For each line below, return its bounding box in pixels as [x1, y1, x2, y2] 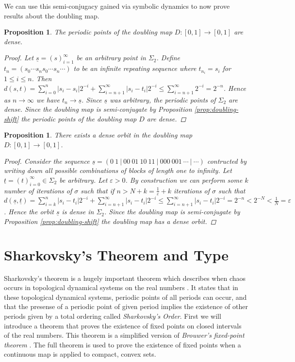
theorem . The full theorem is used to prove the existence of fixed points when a [4, 339, 241, 349]
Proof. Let [4, 52, 34, 63]
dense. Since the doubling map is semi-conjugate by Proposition [4, 104, 192, 114]
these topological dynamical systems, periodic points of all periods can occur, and [4, 292, 247, 302]
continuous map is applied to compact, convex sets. [4, 349, 156, 359]
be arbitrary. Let [59, 174, 108, 185]
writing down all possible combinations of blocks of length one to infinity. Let [4, 165, 232, 175]
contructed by [207, 155, 246, 166]
